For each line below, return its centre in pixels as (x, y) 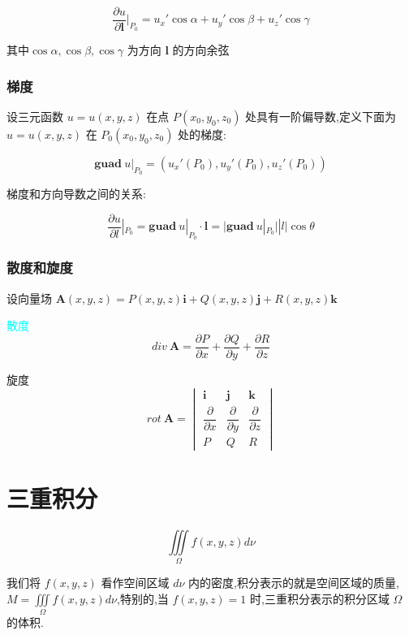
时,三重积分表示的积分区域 (319, 598)
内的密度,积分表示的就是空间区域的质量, (294, 583)
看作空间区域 (135, 583)
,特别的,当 (143, 598)
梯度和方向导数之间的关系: (76, 194)
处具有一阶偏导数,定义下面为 (321, 116)
